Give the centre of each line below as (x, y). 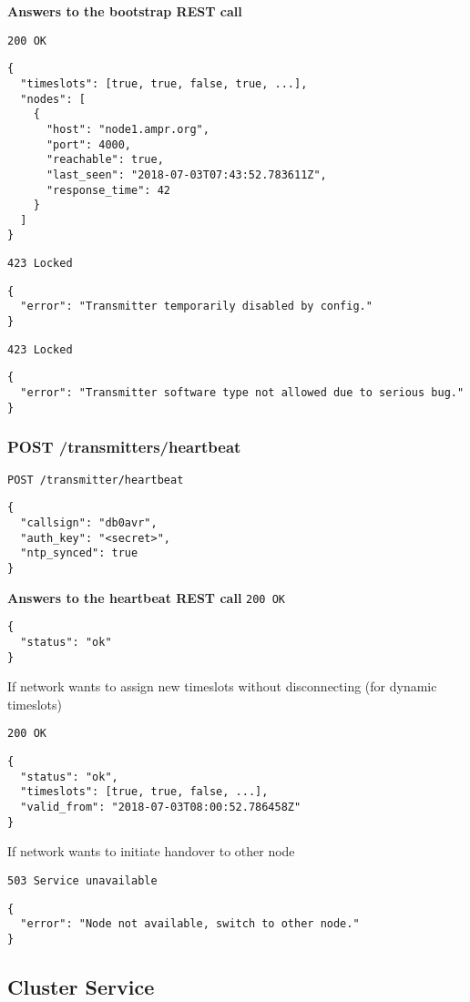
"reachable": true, (105, 160)
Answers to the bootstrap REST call (125, 11)
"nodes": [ (53, 99)
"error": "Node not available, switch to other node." (190, 924)
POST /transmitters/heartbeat (124, 447)
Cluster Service (81, 986)
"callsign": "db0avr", (89, 522)
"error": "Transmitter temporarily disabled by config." (196, 307)
